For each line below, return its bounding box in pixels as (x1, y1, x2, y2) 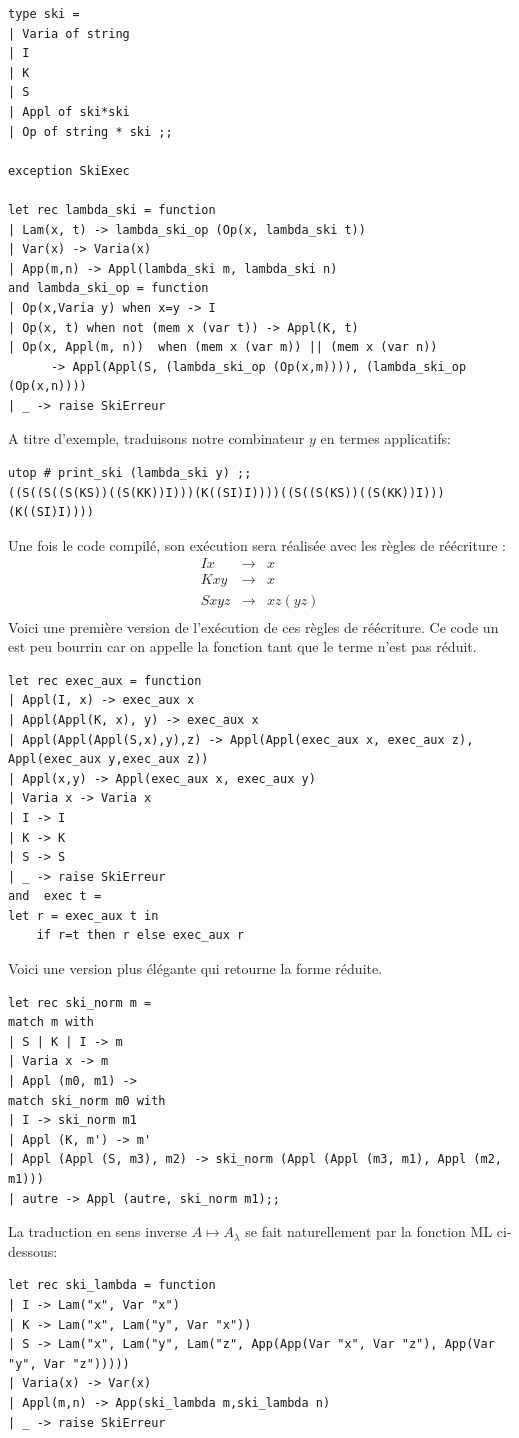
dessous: (8, 1240, 58, 1261)
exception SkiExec (8, 163, 130, 178)
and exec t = (8, 889, 102, 904)
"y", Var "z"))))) (8, 1356, 130, 1371)
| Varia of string (8, 26, 130, 41)
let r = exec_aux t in (8, 908, 159, 923)
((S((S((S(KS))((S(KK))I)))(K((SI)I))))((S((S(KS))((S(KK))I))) (8, 485, 445, 500)
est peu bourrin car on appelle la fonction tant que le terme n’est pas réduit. (8, 636, 477, 657)
